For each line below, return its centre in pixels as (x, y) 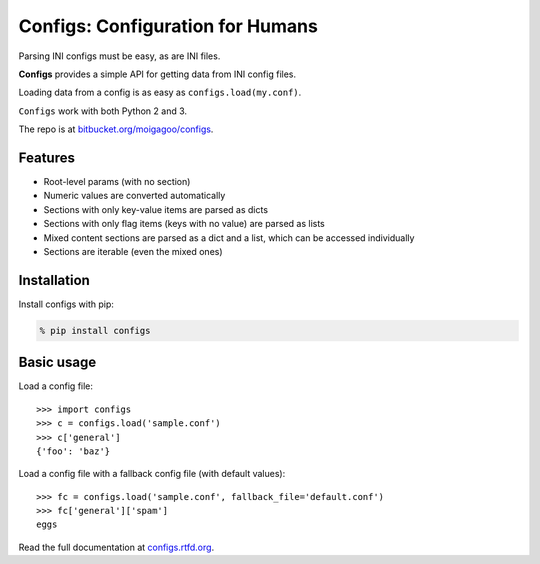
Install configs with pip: (66, 304)
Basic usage (57, 362)
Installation (54, 280)
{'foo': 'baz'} (73, 451)
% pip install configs (95, 330)
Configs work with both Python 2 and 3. (103, 111)
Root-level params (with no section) (117, 182)
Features (46, 157)
